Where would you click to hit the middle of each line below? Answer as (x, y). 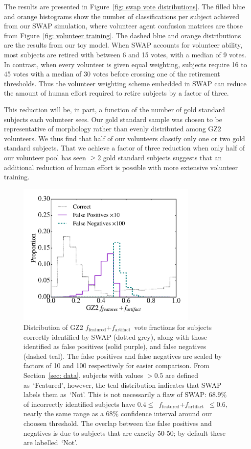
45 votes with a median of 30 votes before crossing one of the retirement (112, 74)
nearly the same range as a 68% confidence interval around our (118, 413)
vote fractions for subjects (173, 327)
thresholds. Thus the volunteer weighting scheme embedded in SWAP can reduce (125, 83)
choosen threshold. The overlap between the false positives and (118, 423)
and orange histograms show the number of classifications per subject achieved (122, 16)
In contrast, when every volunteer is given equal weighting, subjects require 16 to (125, 64)
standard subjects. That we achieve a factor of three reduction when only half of (125, 148)
